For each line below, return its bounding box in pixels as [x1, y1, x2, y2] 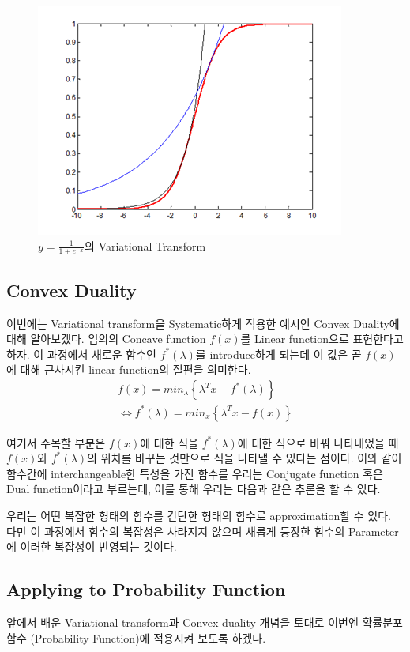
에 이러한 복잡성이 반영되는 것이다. [6, 538, 177, 555]
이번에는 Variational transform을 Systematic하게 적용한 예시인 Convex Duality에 [6, 315, 400, 331]
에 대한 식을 [140, 434, 198, 450]
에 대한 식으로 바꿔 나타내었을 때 [237, 434, 399, 450]
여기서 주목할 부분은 [6, 434, 106, 450]
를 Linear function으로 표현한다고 [240, 330, 404, 347]
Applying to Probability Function [6, 577, 286, 601]
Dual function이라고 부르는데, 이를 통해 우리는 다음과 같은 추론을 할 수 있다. [6, 481, 381, 497]
